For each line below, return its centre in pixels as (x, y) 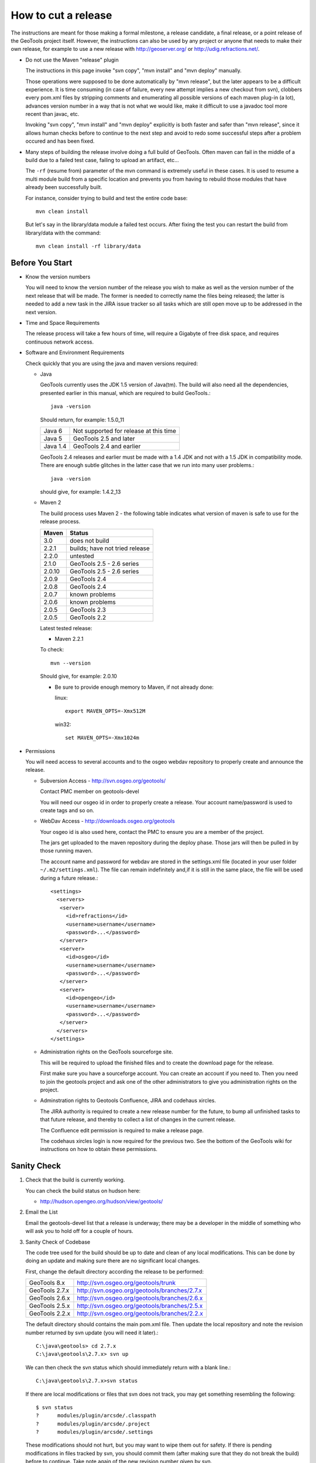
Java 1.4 (55, 446)
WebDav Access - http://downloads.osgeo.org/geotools (107, 821)
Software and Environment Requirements (75, 353)
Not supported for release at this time (125, 431)
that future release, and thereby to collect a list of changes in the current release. (138, 1119)
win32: (63, 724)
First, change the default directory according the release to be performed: (115, 1271)
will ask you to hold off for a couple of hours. (80, 1231)
